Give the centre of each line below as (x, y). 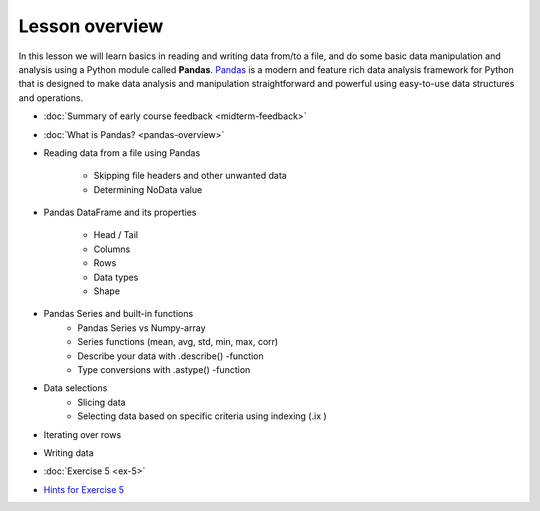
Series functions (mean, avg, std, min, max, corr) (178, 342)
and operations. (51, 97)
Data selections (75, 388)
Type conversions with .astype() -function (164, 369)
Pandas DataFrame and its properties (120, 212)
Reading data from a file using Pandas (122, 152)
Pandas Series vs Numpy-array (141, 327)
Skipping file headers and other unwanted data (190, 176)
